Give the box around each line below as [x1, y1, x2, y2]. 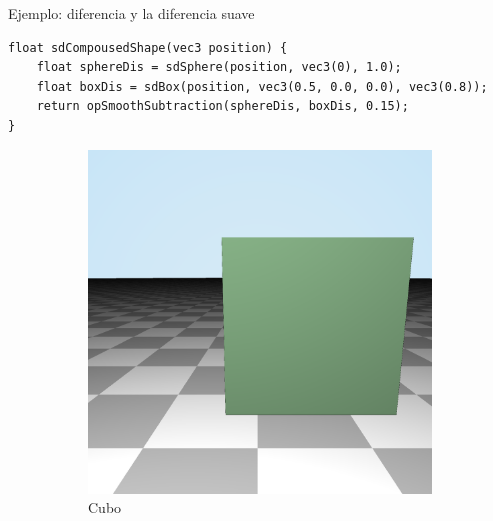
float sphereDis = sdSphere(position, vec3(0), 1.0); [36, 60, 402, 75]
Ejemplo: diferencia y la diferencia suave [8, 3, 255, 23]
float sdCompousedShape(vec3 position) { [8, 40, 288, 55]
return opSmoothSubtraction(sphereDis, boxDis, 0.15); [36, 99, 409, 114]
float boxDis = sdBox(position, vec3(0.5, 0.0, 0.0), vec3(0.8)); [36, 79, 488, 94]
